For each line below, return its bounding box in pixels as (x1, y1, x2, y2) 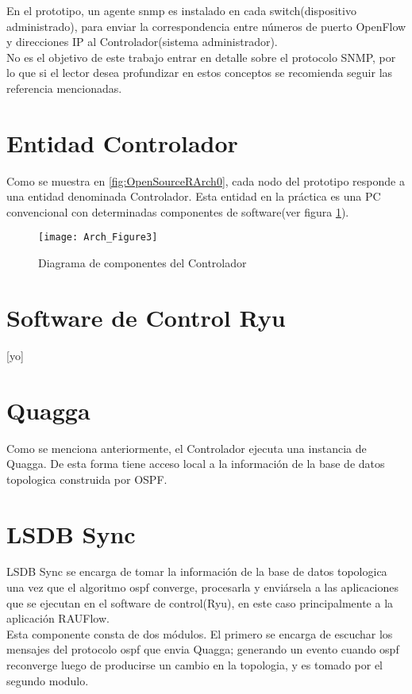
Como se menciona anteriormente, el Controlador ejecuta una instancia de (6, 439, 367, 456)
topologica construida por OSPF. (6, 470, 167, 487)
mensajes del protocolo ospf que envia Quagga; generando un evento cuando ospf (6, 641, 399, 658)
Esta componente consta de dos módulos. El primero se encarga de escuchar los (6, 625, 393, 642)
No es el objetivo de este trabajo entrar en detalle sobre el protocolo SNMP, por (6, 48, 396, 65)
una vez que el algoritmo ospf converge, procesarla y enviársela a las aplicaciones (6, 579, 399, 596)
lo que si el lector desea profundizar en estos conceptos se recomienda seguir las (6, 64, 393, 81)
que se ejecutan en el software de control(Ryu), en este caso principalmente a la (6, 594, 394, 611)
